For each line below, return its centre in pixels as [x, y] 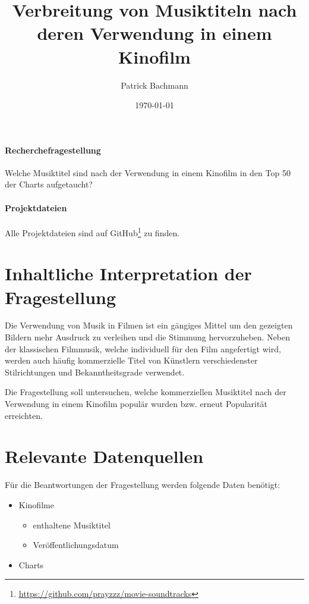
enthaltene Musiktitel [72, 525]
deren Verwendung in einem [154, 33]
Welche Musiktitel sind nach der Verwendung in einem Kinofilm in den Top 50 [148, 172]
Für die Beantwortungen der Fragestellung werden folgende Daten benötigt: [143, 485]
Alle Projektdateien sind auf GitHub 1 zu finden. [92, 231]
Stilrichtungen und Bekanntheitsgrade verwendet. [95, 372]
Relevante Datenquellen [104, 456]
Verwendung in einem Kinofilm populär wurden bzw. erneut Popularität [136, 403]
